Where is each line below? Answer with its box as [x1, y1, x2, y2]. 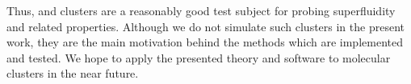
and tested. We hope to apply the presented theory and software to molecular [6, 49, 391, 66]
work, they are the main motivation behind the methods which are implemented [6, 34, 403, 50]
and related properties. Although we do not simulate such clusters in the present [6, 18, 405, 34]
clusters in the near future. [6, 65, 139, 82]
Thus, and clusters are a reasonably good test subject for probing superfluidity [6, 2, 396, 18]
